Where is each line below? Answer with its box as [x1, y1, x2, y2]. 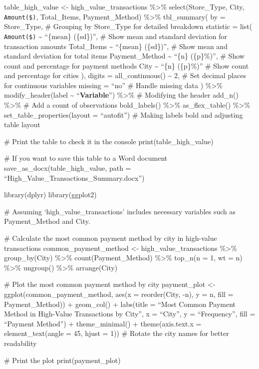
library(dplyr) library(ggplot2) [4, 189, 97, 200]
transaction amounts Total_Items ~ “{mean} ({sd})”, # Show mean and [4, 41, 228, 51]
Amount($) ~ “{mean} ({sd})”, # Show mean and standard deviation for [4, 31, 227, 41]
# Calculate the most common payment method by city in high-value [4, 233, 217, 243]
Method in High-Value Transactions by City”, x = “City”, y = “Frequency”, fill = [4, 308, 256, 319]
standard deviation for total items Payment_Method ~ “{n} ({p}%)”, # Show [4, 51, 245, 61]
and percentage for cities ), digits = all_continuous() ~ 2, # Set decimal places [4, 70, 246, 81]
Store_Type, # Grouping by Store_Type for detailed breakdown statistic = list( [4, 21, 253, 32]
